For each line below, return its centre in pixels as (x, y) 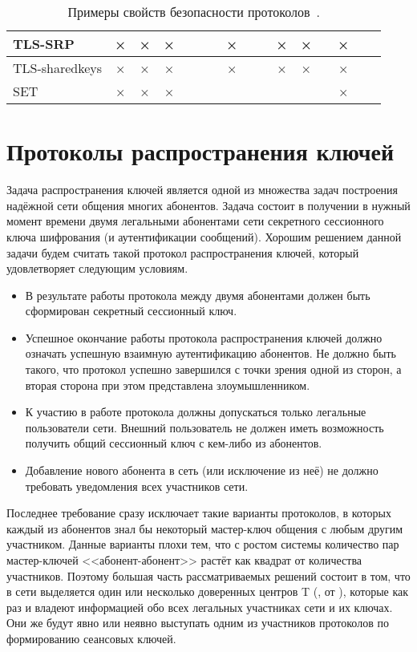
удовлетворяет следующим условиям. (97, 268)
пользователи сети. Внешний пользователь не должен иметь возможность (204, 427)
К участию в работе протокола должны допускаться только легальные (196, 412)
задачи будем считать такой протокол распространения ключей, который (183, 252)
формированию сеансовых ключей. (91, 638)
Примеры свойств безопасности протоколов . (194, 12)
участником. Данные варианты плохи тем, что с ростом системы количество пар (203, 544)
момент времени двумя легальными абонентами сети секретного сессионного (195, 221)
